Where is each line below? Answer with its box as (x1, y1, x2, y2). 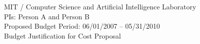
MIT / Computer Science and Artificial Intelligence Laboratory (4, 1, 197, 11)
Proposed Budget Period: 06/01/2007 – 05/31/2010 (4, 21, 160, 31)
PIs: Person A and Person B (4, 11, 90, 21)
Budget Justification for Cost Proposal (4, 30, 121, 41)
